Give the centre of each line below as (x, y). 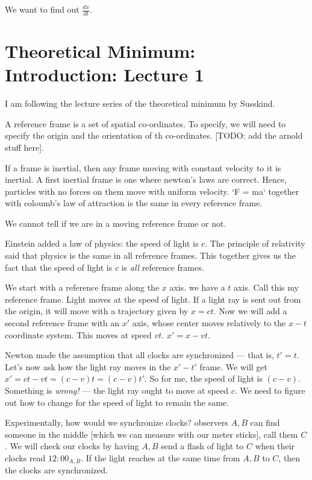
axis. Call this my (266, 287)
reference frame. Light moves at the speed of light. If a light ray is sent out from (153, 299)
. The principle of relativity (255, 243)
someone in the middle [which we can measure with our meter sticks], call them (151, 434)
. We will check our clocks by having (72, 446)
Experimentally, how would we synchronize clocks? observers (117, 422)
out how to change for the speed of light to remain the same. (117, 402)
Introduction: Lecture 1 (105, 74)
